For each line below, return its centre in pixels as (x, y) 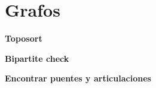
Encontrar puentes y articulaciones (78, 78)
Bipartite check (37, 58)
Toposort (24, 38)
